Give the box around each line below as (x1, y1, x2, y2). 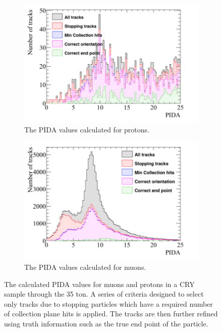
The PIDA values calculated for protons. (24, 124, 149, 134)
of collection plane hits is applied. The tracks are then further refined (4, 308, 218, 319)
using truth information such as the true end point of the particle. (4, 318, 208, 328)
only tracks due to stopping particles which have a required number (4, 298, 213, 309)
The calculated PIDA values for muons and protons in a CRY (4, 278, 195, 289)
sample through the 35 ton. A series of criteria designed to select (4, 289, 204, 299)
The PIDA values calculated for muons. (24, 261, 146, 272)
